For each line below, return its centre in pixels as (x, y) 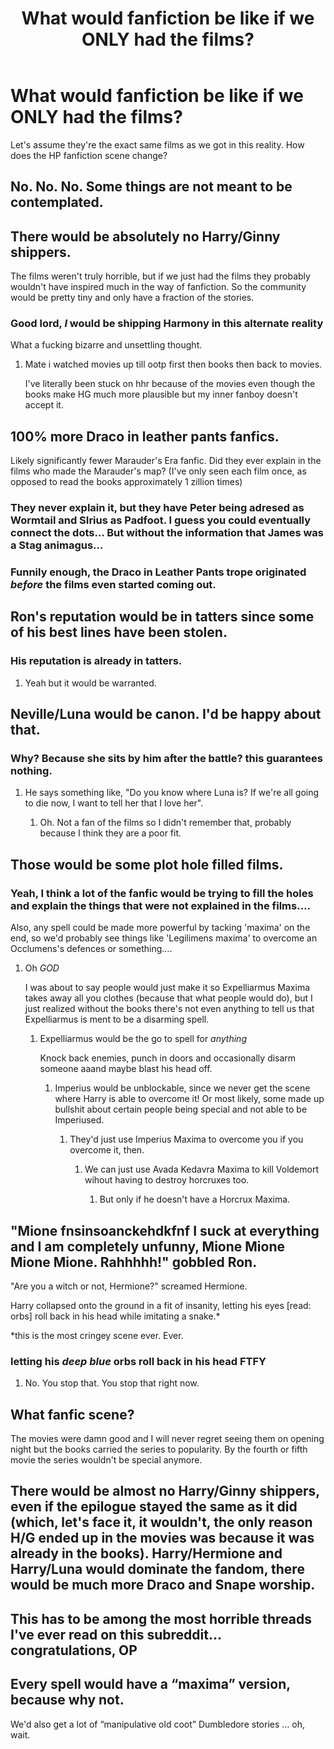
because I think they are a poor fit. (110, 833)
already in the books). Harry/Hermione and (146, 1553)
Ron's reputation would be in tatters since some (162, 617)
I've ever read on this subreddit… (116, 1634)
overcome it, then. (107, 1150)
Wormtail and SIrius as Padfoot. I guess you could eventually (161, 520)
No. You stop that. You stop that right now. (112, 1383)
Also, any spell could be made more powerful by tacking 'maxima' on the (160, 928)
